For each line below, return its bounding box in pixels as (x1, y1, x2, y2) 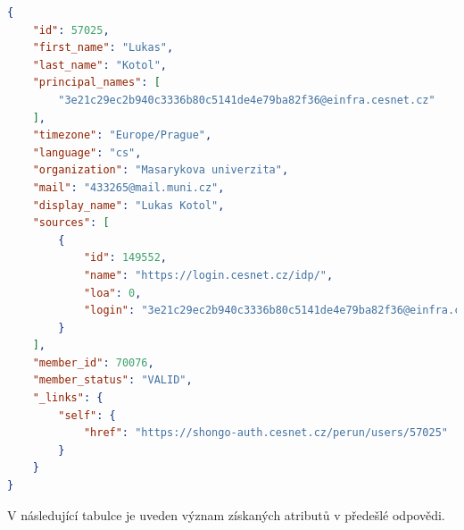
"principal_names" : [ (32, 76, 161, 89)
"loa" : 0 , (83, 286, 142, 299)
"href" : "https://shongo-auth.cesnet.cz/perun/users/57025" (83, 426, 448, 440)
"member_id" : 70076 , (32, 356, 154, 369)
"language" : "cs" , (32, 146, 142, 159)
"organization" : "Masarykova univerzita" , (32, 164, 289, 177)
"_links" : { (32, 391, 104, 405)
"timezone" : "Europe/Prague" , (32, 129, 212, 142)
